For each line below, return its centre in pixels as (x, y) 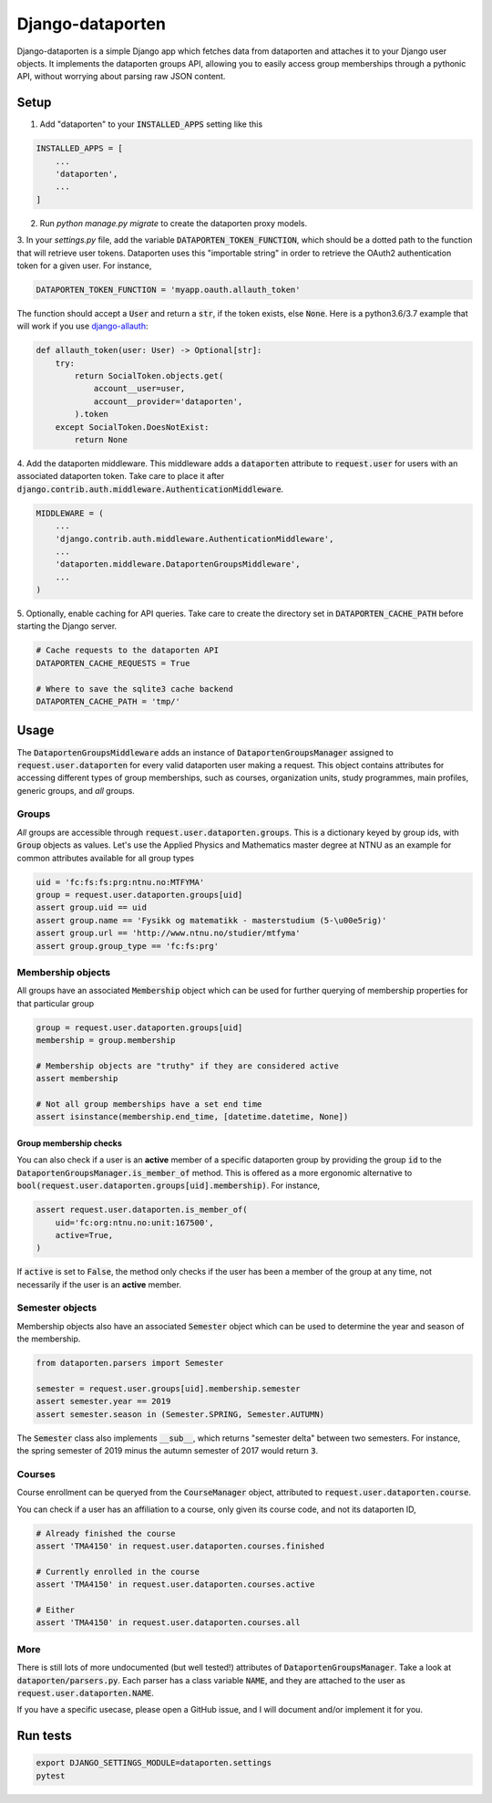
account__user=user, (139, 389)
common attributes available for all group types (106, 858)
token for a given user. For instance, (84, 266)
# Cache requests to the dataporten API (127, 651)
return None (101, 440)
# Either (56, 1610)
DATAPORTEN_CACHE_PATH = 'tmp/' (108, 702)
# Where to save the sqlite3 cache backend (135, 688)
